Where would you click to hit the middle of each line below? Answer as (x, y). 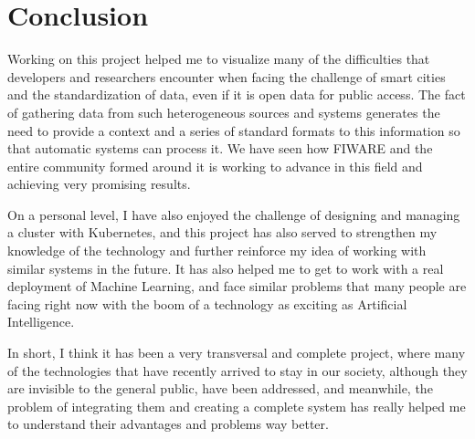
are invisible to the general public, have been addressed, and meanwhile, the (220, 388)
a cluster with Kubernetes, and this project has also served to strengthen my (222, 232)
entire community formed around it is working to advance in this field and (215, 166)
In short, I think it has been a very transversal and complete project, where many (237, 353)
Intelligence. (41, 322)
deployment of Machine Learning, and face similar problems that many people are (237, 286)
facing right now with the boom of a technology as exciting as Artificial (207, 303)
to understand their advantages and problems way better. (168, 424)
